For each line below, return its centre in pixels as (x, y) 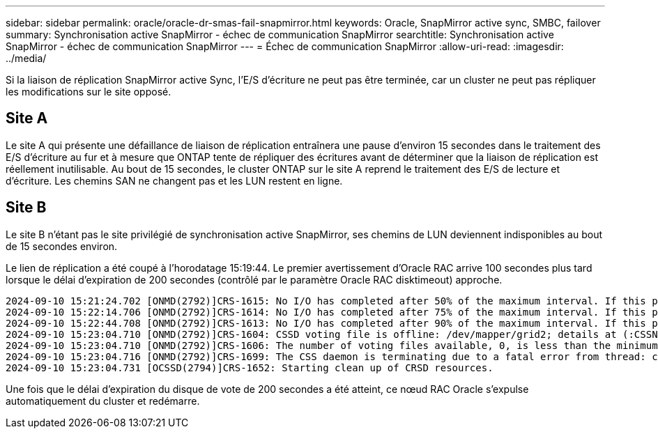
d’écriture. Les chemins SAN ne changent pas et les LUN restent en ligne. (174, 180)
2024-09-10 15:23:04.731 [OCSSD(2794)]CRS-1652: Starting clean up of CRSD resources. (250, 367)
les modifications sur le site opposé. (89, 92)
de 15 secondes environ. (62, 246)
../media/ (26, 58)
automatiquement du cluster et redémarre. (103, 401)
